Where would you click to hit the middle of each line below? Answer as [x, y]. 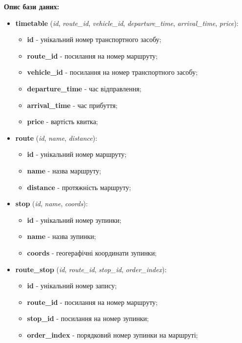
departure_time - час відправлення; [84, 88]
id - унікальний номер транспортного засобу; [94, 39]
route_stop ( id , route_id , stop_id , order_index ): [91, 269]
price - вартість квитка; [62, 121]
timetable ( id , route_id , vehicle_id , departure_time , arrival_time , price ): [127, 23]
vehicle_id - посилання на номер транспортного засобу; [112, 72]
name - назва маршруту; [64, 170]
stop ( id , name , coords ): [51, 204]
